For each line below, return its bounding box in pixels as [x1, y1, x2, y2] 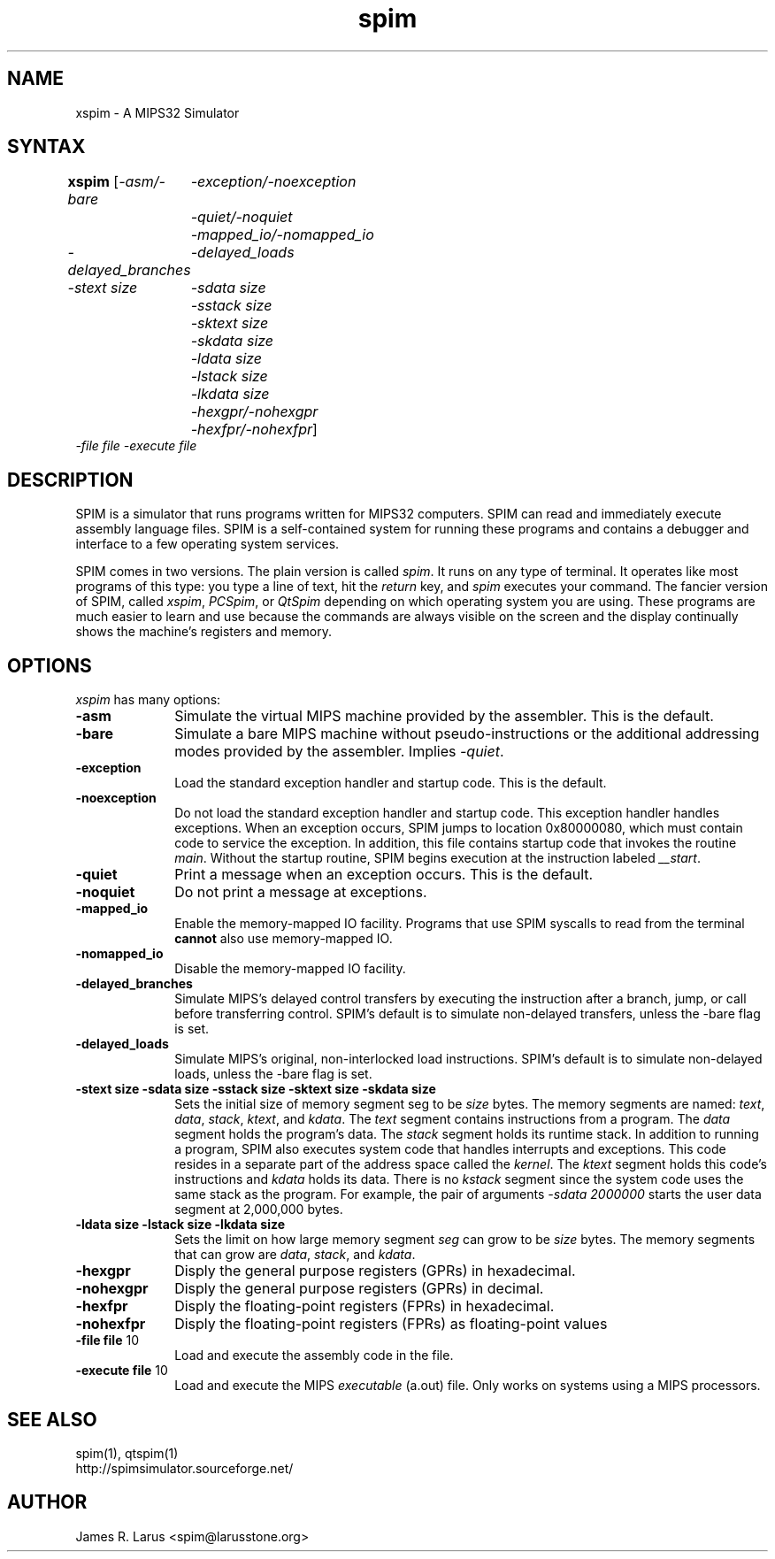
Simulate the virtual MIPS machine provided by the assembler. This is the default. [174, 707, 714, 726]
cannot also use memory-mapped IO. [174, 931, 393, 947]
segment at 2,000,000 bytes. [174, 1202, 343, 1217]
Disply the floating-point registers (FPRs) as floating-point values [174, 1315, 608, 1333]
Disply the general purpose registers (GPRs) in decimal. [174, 1279, 544, 1298]
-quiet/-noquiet [190, 208, 293, 227]
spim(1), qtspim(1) [75, 1445, 179, 1461]
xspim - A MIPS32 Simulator [75, 104, 240, 120]
